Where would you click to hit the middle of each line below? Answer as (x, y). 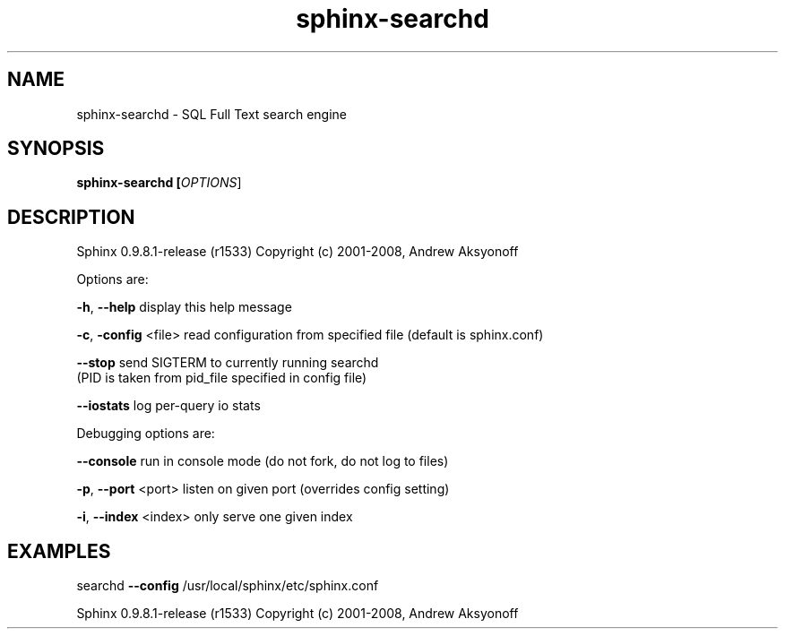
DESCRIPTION (71, 217)
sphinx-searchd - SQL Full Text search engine (212, 114)
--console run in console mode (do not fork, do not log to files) (263, 461)
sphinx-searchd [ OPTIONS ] (159, 183)
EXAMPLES (59, 551)
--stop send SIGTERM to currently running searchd (228, 363)
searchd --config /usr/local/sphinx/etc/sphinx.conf (228, 586)
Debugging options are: (146, 434)
